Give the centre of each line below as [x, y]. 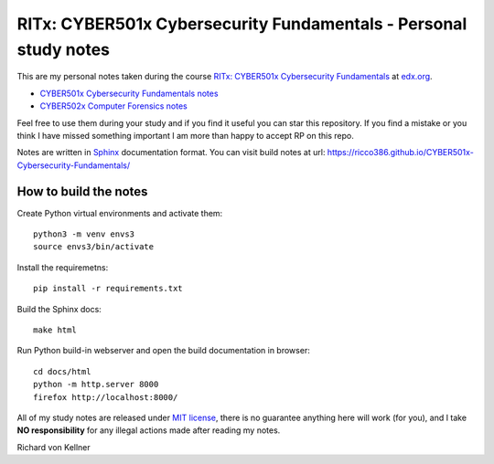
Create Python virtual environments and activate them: [120, 213]
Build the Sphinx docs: [59, 309]
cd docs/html [62, 371]
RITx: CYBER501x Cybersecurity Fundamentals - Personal [242, 24]
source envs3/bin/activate [94, 247]
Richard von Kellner [54, 447]
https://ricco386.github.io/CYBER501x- [401, 153]
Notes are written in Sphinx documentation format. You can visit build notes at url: [171, 153]
